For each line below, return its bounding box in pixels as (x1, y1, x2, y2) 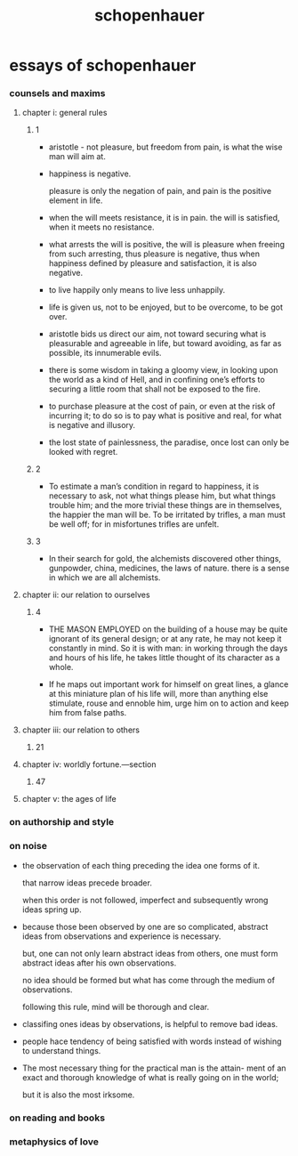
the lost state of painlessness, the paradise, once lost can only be (48, 437, 290, 448)
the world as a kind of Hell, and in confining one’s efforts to (48, 375, 265, 385)
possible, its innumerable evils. (48, 348, 162, 359)
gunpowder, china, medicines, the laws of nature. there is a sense (48, 562, 290, 574)
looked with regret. (48, 447, 118, 457)
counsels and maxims (9, 87, 106, 100)
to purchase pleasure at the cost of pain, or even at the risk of (48, 401, 276, 412)
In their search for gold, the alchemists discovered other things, (48, 554, 282, 564)
